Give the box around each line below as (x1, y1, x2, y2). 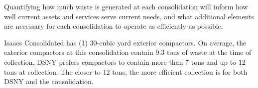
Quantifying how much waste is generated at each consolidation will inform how (4, 1, 248, 11)
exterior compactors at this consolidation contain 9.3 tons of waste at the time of (4, 47, 252, 57)
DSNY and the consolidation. (4, 76, 94, 87)
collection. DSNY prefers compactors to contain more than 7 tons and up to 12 (4, 56, 246, 67)
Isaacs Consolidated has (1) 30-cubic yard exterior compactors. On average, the (4, 37, 247, 47)
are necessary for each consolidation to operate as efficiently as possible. (4, 21, 223, 31)
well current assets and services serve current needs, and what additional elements (4, 11, 255, 21)
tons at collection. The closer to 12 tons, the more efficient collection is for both (4, 66, 248, 77)
